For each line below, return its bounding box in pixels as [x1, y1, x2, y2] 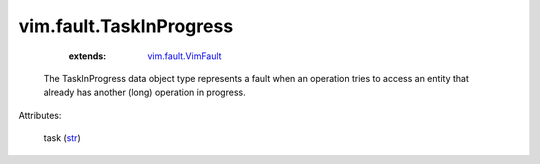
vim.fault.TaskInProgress [18, 15, 234, 37]
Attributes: [18, 109, 62, 121]
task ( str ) [43, 132, 81, 144]
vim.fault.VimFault [147, 50, 222, 62]
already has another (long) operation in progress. [43, 86, 246, 99]
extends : [68, 50, 107, 62]
